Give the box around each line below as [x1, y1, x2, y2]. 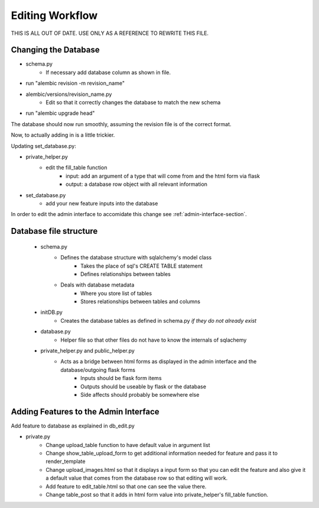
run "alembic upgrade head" [25, 110, 95, 117]
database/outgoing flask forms [60, 366, 136, 373]
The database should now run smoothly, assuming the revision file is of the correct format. [11, 120, 232, 127]
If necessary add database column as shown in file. [45, 69, 171, 76]
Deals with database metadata [60, 281, 135, 288]
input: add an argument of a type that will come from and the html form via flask [66, 172, 260, 179]
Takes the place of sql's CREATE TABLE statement [80, 262, 203, 269]
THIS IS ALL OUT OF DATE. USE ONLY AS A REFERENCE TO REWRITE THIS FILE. [11, 30, 209, 37]
